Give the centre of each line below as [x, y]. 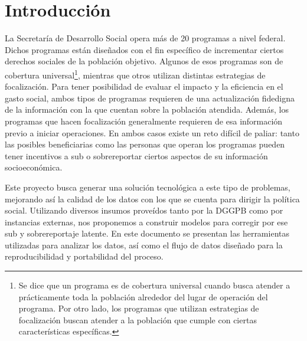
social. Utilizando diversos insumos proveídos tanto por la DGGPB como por [144, 210]
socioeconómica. [34, 167]
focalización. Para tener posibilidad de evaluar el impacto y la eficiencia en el [144, 86]
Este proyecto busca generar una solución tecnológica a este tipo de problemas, [148, 187]
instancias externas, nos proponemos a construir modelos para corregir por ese [146, 222]
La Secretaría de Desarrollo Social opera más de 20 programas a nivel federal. [145, 38]
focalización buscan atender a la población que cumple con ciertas [138, 319]
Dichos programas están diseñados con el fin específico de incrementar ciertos [144, 49]
